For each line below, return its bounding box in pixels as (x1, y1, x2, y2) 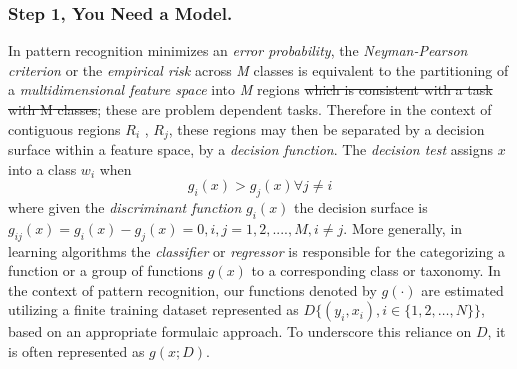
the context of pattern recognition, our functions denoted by (8, 279, 377, 300)
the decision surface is (294, 197, 428, 218)
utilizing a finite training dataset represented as (8, 299, 299, 320)
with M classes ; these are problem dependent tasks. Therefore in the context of (8, 99, 492, 119)
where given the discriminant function (8, 197, 242, 218)
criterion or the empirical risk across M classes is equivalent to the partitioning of (8, 59, 509, 80)
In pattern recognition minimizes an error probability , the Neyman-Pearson (8, 40, 468, 61)
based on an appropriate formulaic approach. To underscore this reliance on (8, 321, 472, 342)
